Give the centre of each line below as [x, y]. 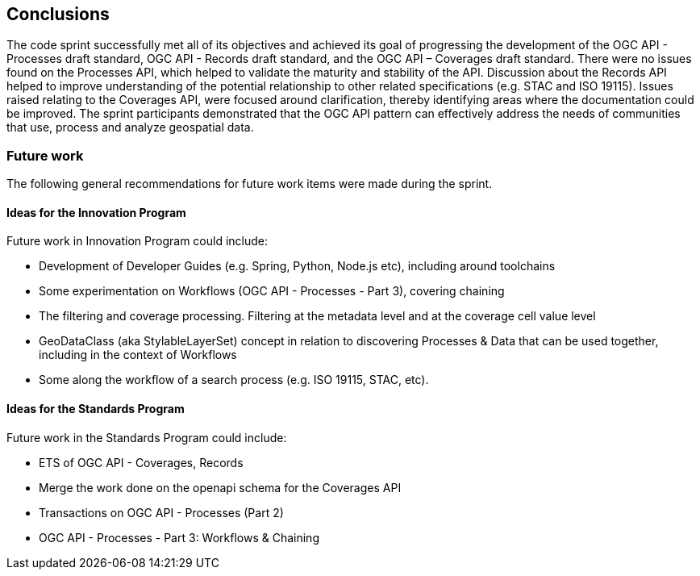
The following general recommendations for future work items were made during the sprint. [250, 184]
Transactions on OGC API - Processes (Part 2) [161, 512]
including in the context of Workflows [138, 355]
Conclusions [58, 14]
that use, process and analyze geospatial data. [130, 127]
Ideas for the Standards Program [96, 409]
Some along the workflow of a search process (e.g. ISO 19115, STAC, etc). [234, 380]
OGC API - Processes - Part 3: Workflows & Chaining [179, 537]
